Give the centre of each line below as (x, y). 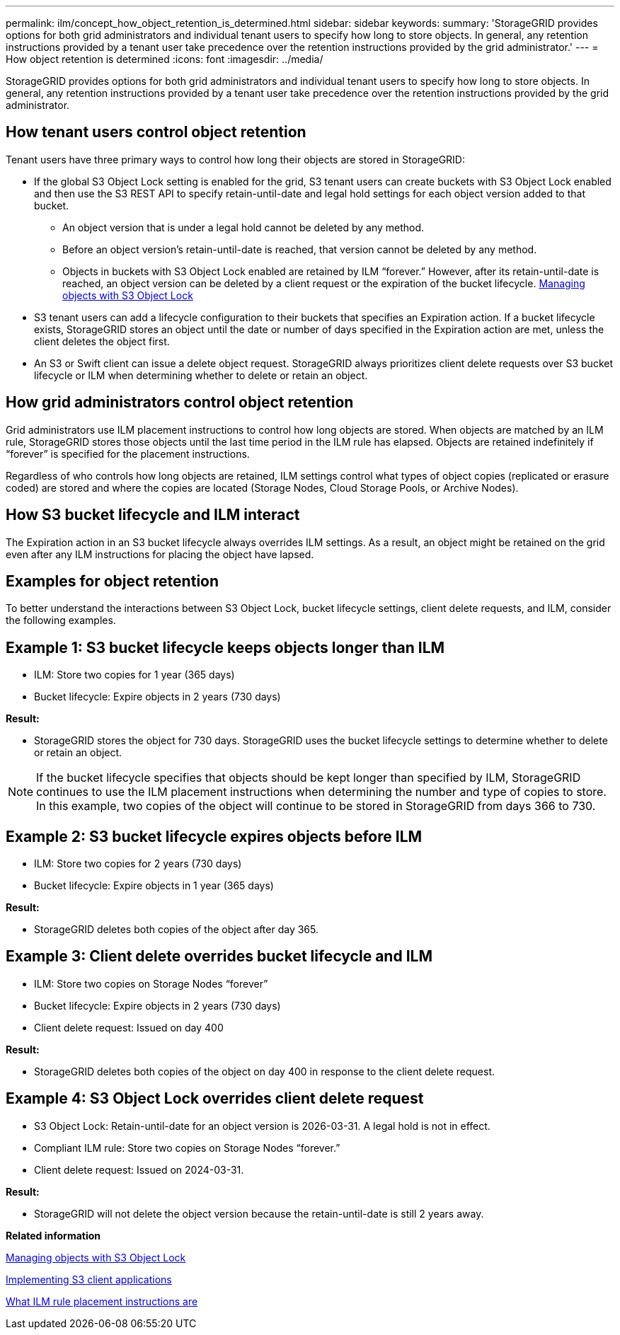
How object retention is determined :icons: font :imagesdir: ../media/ (165, 59)
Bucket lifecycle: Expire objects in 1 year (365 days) (154, 886)
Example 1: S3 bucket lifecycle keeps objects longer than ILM (225, 647)
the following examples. (61, 620)
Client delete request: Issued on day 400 (129, 1027)
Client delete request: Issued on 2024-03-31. (139, 1169)
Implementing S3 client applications (89, 1279)
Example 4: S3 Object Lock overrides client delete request (215, 1099)
